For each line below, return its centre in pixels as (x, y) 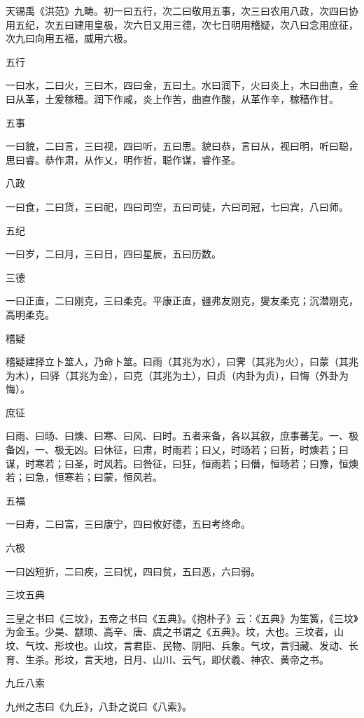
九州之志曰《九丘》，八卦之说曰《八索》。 (99, 706)
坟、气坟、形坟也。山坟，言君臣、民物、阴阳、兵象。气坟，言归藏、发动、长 (182, 645)
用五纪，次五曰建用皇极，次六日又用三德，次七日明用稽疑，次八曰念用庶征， (182, 24)
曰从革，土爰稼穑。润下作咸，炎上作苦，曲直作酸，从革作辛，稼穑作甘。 (172, 98)
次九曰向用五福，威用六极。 (69, 38)
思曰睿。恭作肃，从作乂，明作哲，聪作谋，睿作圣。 (123, 159)
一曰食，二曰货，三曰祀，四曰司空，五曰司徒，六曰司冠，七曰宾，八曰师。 (177, 206)
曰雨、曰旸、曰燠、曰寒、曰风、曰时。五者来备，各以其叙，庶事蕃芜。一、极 (182, 436)
